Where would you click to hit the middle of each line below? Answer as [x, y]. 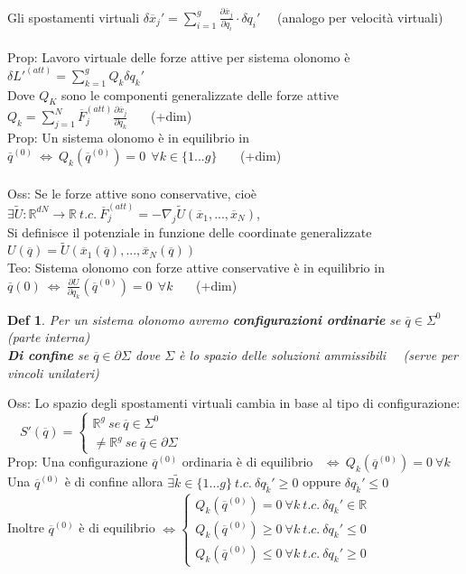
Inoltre [26, 528]
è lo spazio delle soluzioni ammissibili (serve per [318, 355]
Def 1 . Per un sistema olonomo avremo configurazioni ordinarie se [204, 319]
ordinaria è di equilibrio [247, 462]
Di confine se [48, 355]
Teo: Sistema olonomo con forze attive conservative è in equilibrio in [196, 267]
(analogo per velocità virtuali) [360, 17]
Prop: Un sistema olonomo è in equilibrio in [129, 138]
